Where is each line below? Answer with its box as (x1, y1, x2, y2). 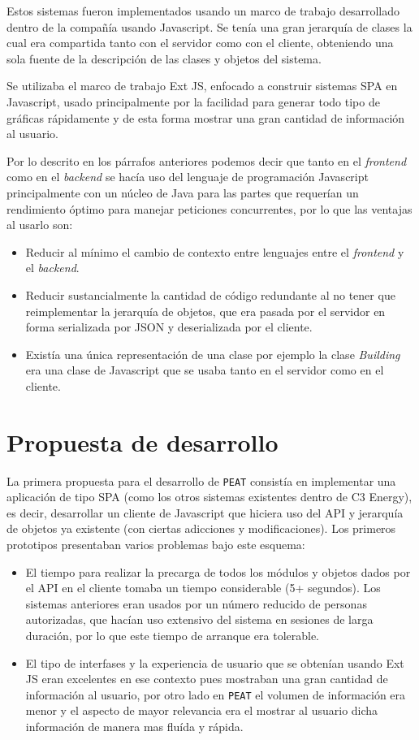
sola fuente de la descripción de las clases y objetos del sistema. (6, 50, 322, 67)
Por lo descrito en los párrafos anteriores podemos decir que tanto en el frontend (6, 152, 407, 169)
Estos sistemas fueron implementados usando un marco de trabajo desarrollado (6, 2, 400, 19)
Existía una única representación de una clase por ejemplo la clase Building (25, 345, 400, 362)
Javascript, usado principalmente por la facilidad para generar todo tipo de (6, 93, 380, 110)
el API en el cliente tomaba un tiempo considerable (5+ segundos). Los (25, 579, 381, 596)
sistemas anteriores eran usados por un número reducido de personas (25, 595, 367, 612)
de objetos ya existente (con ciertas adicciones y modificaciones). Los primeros (6, 520, 396, 537)
